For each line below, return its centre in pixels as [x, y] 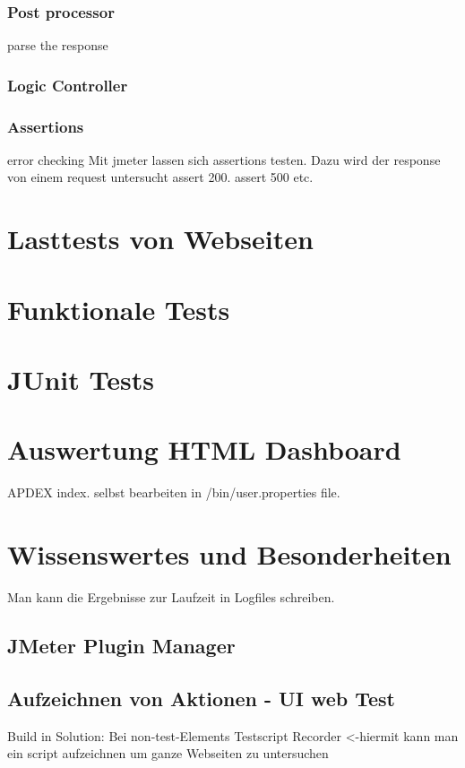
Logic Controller [68, 85]
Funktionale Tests [119, 309]
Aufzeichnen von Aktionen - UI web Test [201, 698]
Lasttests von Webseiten [160, 239]
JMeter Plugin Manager [121, 646]
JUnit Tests [81, 379]
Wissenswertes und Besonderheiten [229, 554]
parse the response [58, 45]
